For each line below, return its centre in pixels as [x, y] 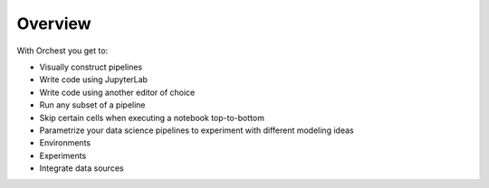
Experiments [63, 155]
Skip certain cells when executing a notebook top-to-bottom [152, 117]
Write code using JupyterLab [94, 80]
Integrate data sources [81, 168]
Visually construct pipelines [91, 67]
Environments [65, 143]
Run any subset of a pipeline [92, 105]
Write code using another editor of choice [117, 92]
